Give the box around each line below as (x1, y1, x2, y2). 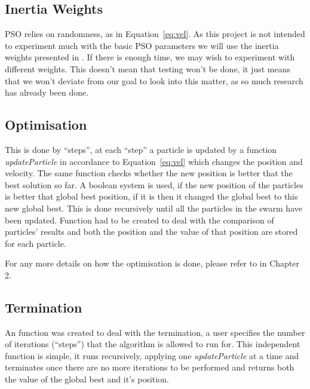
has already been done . (5, 86, 89, 99)
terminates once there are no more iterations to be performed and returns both (5, 361, 294, 373)
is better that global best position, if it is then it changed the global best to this (5, 190, 298, 203)
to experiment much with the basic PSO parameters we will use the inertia (5, 39, 279, 51)
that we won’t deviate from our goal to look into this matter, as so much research (5, 74, 303, 87)
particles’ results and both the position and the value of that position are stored (5, 225, 298, 238)
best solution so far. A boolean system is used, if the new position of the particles (5, 178, 303, 191)
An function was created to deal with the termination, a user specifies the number (5, 326, 305, 338)
